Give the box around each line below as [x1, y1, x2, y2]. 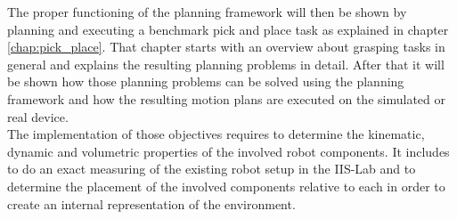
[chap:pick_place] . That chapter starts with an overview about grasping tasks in [7, 37, 445, 56]
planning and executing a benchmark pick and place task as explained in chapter [7, 20, 449, 38]
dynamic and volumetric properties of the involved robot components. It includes [7, 142, 450, 160]
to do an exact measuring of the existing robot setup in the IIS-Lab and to [7, 159, 416, 178]
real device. [7, 107, 69, 126]
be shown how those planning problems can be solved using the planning [7, 72, 404, 91]
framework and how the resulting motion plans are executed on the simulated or [7, 89, 445, 108]
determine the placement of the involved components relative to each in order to [7, 176, 445, 195]
